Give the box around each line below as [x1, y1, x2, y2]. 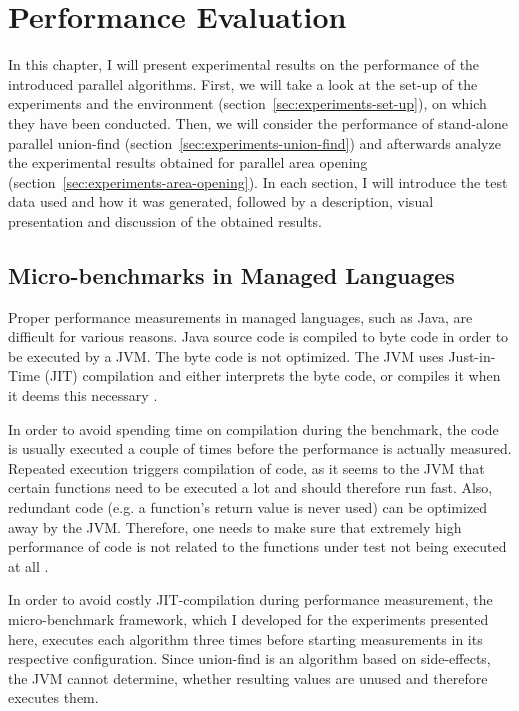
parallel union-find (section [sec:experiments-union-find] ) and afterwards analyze [8, 132, 501, 153]
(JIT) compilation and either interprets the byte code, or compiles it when [44, 365, 501, 386]
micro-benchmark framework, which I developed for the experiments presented [8, 608, 489, 629]
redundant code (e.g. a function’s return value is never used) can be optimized [8, 497, 488, 518]
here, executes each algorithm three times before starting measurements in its [8, 628, 483, 649]
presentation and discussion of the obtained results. [8, 210, 323, 231]
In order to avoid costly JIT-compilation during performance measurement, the [8, 589, 493, 610]
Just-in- [448, 345, 496, 366]
